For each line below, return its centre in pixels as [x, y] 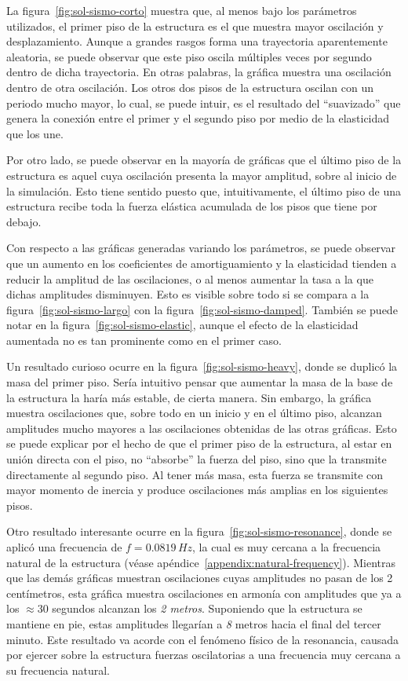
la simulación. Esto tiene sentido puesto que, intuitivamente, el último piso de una [204, 190]
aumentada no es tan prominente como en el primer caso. [144, 340]
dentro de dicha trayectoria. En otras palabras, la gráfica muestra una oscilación [199, 72]
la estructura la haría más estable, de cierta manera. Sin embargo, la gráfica [189, 397]
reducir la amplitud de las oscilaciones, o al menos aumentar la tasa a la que [190, 278]
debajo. [24, 221]
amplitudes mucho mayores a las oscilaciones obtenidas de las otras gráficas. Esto [202, 428]
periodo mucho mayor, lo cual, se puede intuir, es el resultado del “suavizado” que [204, 103]
